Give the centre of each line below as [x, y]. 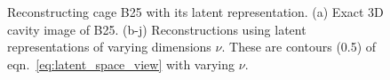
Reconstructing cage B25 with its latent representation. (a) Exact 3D [195, 12]
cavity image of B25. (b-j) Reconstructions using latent [157, 29]
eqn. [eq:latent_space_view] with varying [121, 64]
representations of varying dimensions [109, 47]
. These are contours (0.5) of [299, 47]
